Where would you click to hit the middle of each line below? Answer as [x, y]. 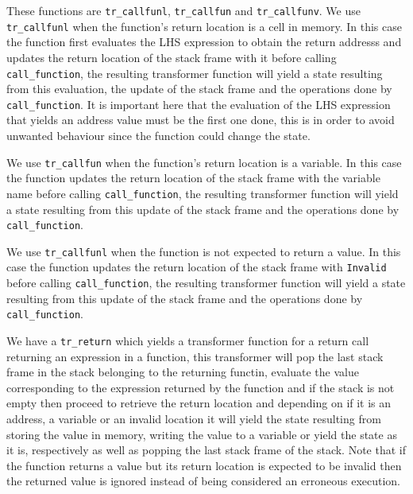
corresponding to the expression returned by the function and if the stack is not [201, 387]
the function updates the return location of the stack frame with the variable [193, 178]
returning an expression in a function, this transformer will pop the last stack [195, 356]
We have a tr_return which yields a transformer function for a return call [188, 340]
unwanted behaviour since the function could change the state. [158, 135]
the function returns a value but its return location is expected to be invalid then [204, 465]
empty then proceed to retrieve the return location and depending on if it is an [199, 403]
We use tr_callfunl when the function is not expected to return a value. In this [204, 251]
